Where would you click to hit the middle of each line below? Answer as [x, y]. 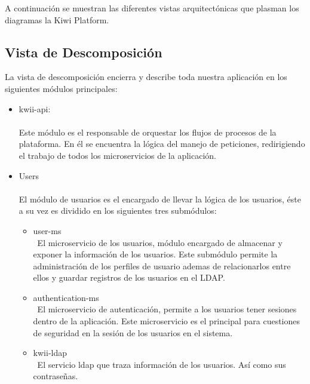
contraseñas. [56, 376]
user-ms [47, 230]
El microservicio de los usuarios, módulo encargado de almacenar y [160, 242]
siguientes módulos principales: [61, 88]
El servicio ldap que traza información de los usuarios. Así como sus [162, 364]
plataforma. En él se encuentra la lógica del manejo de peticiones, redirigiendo [162, 144]
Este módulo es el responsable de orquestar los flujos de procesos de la [148, 132]
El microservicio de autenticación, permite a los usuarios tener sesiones [167, 309]
